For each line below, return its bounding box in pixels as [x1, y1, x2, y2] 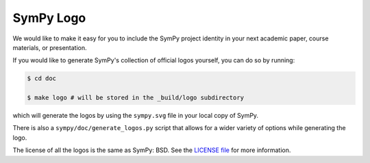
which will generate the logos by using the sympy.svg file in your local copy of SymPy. [12, 112, 259, 120]
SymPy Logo [12, 10, 86, 25]
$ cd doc [27, 75, 57, 82]
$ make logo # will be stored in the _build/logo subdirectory [27, 94, 245, 102]
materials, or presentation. [12, 43, 87, 51]
